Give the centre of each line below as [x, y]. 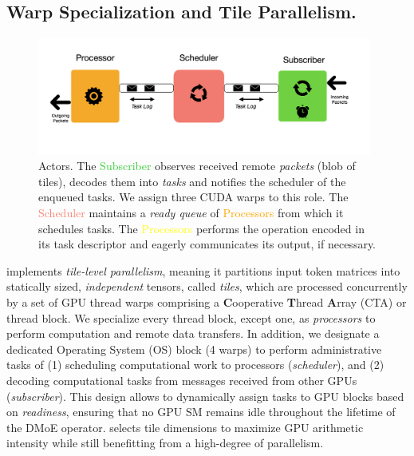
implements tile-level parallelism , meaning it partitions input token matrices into [203, 270]
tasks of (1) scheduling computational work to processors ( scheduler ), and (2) [195, 365]
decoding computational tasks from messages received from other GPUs [182, 380]
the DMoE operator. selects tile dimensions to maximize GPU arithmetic [185, 427]
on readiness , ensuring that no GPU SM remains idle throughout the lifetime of [201, 412]
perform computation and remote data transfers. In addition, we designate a [193, 333]
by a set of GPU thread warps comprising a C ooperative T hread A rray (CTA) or [207, 302]
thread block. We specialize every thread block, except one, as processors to [191, 317]
